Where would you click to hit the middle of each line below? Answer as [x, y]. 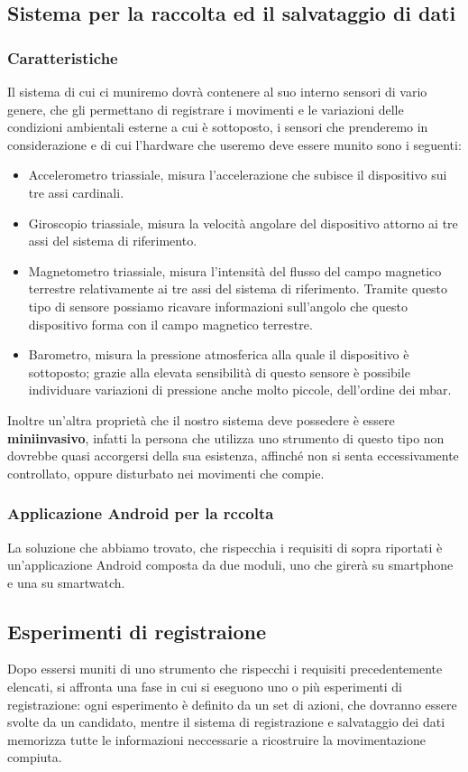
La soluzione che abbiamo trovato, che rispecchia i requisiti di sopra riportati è [225, 547]
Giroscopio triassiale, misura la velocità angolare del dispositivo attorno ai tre [243, 223]
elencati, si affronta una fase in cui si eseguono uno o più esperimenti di [205, 687]
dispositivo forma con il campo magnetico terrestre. [170, 324]
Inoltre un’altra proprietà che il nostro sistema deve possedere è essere [201, 419]
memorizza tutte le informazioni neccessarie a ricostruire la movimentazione [216, 739]
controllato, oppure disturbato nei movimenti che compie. [166, 473]
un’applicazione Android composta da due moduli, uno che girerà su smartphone [230, 565]
